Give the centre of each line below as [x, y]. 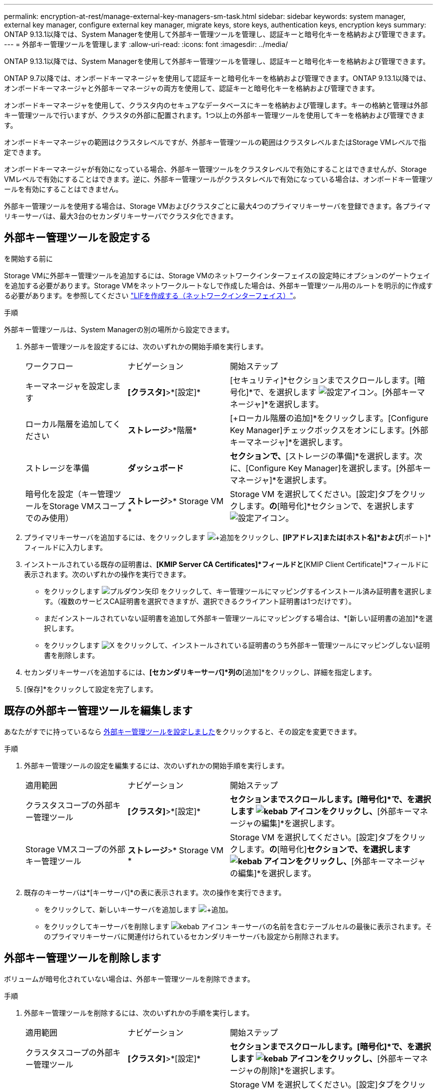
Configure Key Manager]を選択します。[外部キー [340, 468]
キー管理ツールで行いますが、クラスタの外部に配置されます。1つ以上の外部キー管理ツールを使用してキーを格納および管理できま [215, 115]
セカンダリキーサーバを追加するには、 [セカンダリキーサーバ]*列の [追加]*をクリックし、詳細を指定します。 [200, 672]
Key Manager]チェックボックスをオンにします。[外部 [329, 430]
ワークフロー [50, 366]
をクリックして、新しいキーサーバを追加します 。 [138, 909]
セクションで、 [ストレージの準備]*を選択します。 [322, 456]
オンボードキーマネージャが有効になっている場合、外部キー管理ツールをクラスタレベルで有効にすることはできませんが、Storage [216, 169]
